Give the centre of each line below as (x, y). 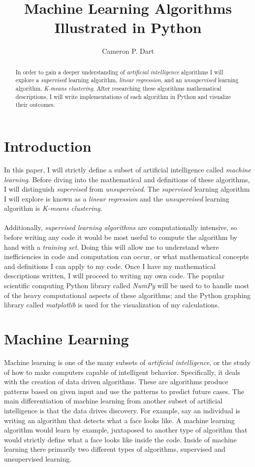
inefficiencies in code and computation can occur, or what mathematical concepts (127, 256)
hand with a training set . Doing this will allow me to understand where (112, 247)
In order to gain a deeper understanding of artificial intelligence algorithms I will (119, 72)
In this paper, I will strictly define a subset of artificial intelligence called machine (127, 169)
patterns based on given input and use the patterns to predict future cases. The (124, 391)
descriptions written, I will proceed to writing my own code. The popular (114, 276)
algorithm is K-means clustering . (53, 208)
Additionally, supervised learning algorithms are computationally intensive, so (121, 227)
